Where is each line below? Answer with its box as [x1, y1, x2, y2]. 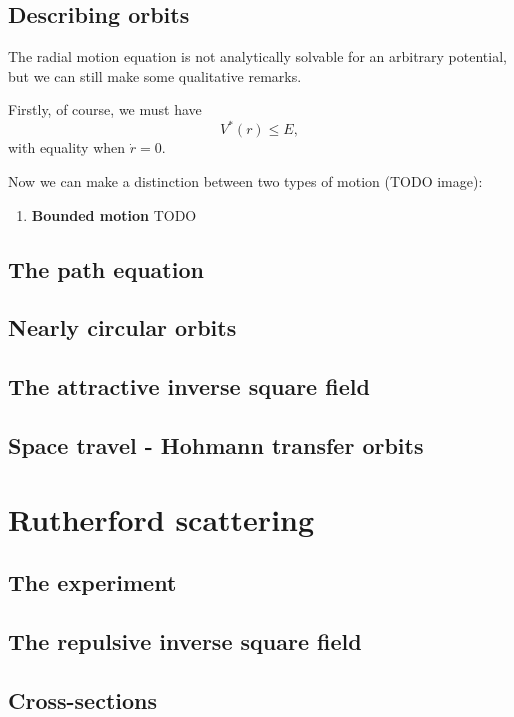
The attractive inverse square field [8, 371, 370, 402]
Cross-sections [8, 684, 158, 715]
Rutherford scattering [8, 498, 315, 539]
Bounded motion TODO [31, 204, 197, 225]
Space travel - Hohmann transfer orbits [8, 430, 424, 460]
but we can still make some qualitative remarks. [8, 65, 302, 86]
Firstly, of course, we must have [8, 99, 202, 120]
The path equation [8, 253, 204, 284]
